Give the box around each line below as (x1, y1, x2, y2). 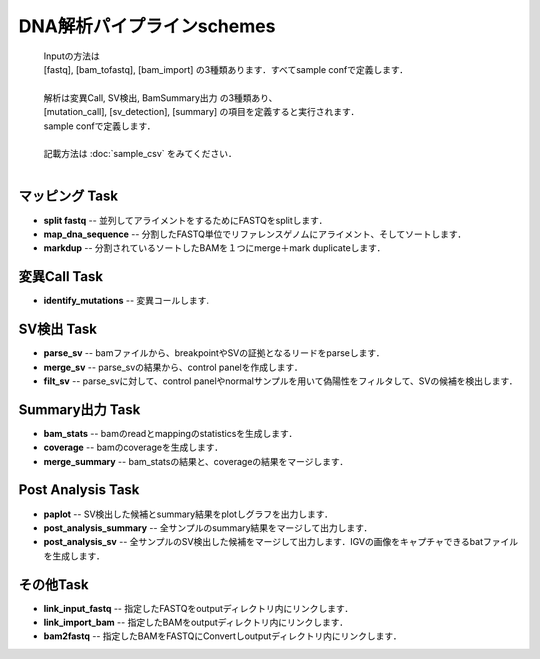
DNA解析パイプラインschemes (18, 15, 276, 37)
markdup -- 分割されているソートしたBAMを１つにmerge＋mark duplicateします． (43, 242, 386, 254)
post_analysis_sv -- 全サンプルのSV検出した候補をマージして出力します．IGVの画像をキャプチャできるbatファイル (43, 536, 519, 548)
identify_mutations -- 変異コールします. (43, 295, 210, 307)
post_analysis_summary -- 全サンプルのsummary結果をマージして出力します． (43, 521, 373, 534)
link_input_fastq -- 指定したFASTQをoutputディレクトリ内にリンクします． (43, 602, 354, 614)
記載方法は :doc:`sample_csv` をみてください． (43, 148, 237, 160)
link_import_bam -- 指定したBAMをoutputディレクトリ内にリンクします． (43, 616, 349, 629)
